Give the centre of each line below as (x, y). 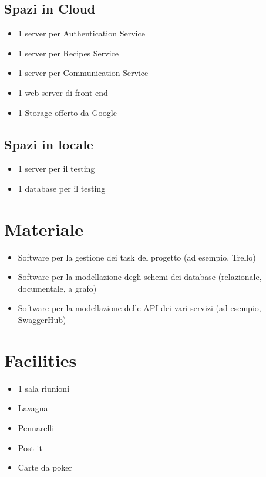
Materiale (44, 229)
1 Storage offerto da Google (67, 112)
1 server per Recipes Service (68, 53)
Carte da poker (45, 467)
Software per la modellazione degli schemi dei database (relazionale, (140, 277)
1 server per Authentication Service (81, 33)
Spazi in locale (49, 144)
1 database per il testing (62, 188)
